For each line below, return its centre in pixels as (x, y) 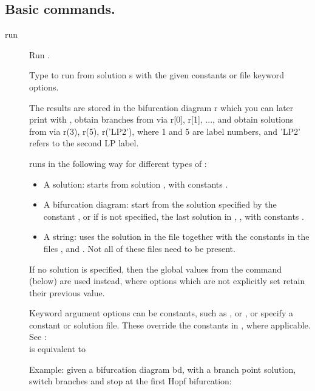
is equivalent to (58, 349)
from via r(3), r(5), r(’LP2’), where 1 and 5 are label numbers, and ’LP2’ (165, 131)
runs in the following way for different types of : (118, 163)
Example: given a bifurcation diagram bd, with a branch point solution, (163, 369)
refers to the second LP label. (84, 143)
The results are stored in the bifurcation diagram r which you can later (161, 107)
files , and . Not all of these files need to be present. (139, 248)
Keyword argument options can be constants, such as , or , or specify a (161, 313)
